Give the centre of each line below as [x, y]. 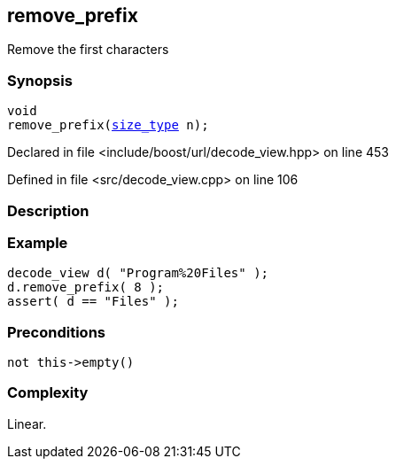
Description [48, 210]
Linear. [27, 423]
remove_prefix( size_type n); [108, 125]
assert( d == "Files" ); [93, 302]
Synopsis [40, 80]
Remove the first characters [88, 50]
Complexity [48, 393]
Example [38, 242]
